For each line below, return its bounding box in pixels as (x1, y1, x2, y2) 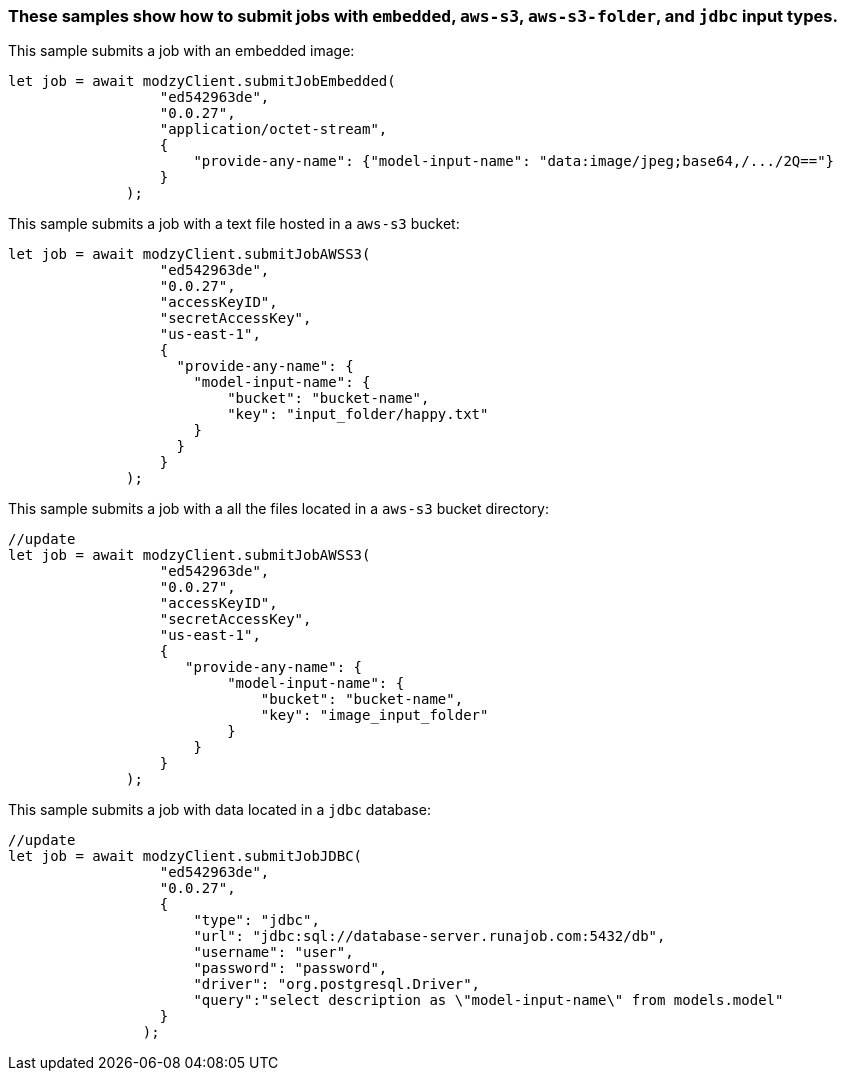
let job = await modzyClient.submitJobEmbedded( (8, 73, 396, 90)
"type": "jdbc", (193, 912, 320, 929)
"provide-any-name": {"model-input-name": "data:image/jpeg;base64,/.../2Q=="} (193, 153, 835, 170)
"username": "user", (193, 944, 354, 961)
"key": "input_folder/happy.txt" (227, 406, 489, 423)
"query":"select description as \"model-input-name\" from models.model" (193, 992, 784, 1009)
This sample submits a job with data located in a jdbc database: (8, 801, 431, 819)
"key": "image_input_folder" (260, 707, 489, 724)
